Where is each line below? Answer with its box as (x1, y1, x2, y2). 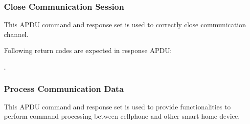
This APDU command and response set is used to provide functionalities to (4, 101, 231, 111)
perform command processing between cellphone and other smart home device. (4, 111, 240, 121)
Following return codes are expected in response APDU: (4, 45, 172, 55)
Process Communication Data (4, 82, 124, 94)
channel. (4, 29, 29, 39)
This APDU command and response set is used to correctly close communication (4, 19, 246, 30)
